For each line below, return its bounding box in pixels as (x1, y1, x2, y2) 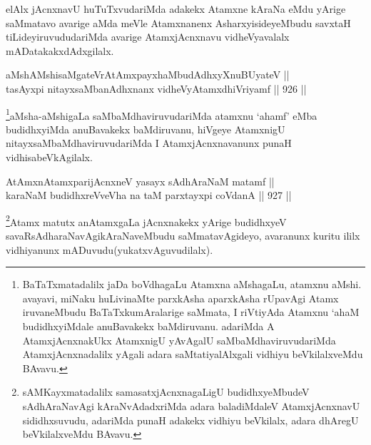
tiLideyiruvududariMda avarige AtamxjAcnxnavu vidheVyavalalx (6, 29, 290, 44)
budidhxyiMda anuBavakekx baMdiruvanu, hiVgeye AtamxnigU (6, 121, 285, 136)
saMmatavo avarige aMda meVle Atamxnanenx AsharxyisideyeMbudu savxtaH (6, 15, 351, 30)
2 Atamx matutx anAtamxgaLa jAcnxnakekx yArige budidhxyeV (6, 212, 287, 229)
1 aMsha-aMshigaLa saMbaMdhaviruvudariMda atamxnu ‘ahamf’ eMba (6, 106, 317, 123)
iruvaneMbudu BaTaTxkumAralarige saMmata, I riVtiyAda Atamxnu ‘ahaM (22, 305, 360, 319)
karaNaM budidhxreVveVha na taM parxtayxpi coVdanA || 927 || (6, 188, 292, 203)
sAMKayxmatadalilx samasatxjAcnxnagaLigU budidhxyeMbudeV (22, 384, 310, 399)
